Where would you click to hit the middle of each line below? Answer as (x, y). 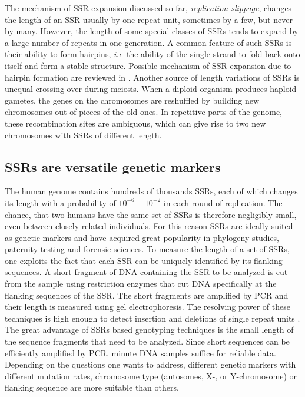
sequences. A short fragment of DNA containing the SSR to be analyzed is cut (146, 272)
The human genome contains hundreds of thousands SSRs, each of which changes (151, 191)
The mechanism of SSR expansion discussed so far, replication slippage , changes (148, 8)
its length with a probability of (60, 202)
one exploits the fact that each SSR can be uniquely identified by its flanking (144, 260)
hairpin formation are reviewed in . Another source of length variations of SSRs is (152, 77)
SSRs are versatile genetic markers (113, 166)
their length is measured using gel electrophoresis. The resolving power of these (147, 307)
